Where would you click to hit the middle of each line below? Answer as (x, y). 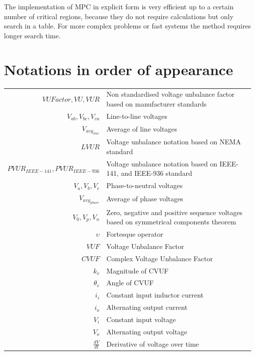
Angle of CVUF (130, 283)
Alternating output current (147, 307)
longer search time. (32, 35)
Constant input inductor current (155, 295)
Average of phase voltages (145, 199)
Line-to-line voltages (137, 116)
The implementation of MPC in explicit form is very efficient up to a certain (119, 6)
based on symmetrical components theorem (171, 222)
